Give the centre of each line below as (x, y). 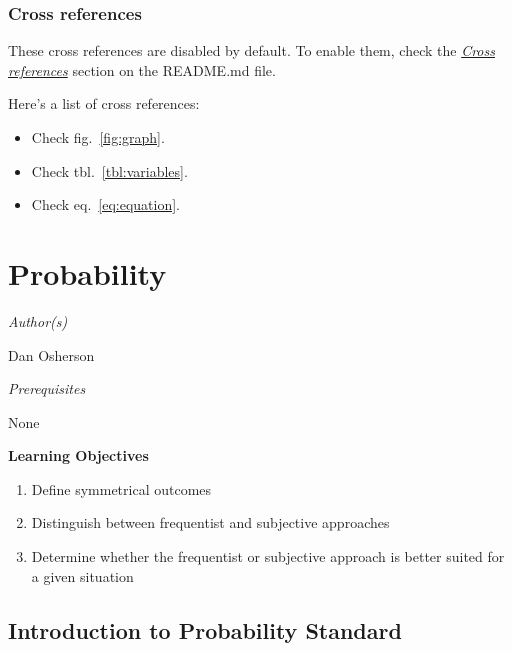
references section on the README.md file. (142, 69)
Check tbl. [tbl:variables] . (109, 170)
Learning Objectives (78, 455)
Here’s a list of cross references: (104, 103)
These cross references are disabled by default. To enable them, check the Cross (251, 50)
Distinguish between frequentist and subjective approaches (210, 522)
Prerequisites (47, 388)
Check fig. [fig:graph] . (98, 137)
